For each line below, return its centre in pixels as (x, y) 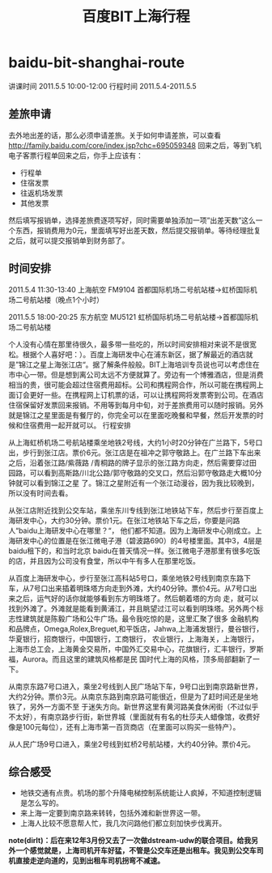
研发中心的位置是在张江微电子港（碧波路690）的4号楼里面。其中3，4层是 (138, 540)
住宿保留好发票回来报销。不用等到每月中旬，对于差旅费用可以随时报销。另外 (136, 405)
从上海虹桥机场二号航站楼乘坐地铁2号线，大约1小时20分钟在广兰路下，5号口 (136, 442)
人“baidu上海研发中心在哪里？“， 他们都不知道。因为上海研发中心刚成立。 (132, 530)
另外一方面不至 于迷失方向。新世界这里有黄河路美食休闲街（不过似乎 (144, 706)
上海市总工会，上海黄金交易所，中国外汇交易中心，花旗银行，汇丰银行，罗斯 (136, 649)
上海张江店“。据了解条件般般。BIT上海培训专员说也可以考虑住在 (154, 364)
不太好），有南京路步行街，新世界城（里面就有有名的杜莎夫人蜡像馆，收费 (131, 717)
